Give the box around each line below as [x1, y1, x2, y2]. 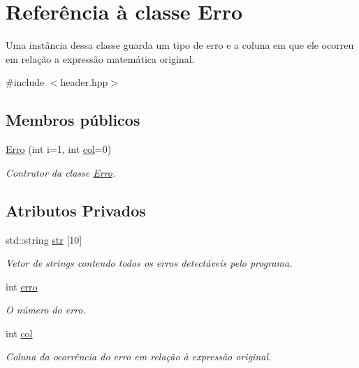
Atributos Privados [6, 199, 146, 221]
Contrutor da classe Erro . [6, 165, 116, 179]
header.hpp [60, 75, 108, 89]
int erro [6, 279, 38, 293]
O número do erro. [6, 302, 86, 317]
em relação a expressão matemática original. [6, 51, 195, 66]
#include [6, 75, 45, 89]
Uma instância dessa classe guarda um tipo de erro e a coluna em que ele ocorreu [6, 38, 354, 52]
